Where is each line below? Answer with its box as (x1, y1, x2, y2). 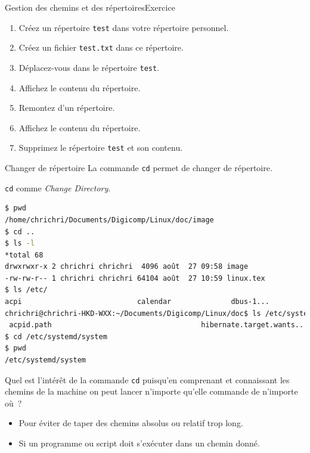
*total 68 (5, 250, 44, 259)
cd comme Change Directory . (5, 181, 111, 194)
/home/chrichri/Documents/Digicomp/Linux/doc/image (5, 215, 214, 224)
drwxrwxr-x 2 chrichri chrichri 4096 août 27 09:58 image (5, 262, 249, 271)
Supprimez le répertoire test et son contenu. (18, 141, 183, 154)
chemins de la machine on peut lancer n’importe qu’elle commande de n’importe (5, 385, 298, 398)
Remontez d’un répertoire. (18, 101, 115, 114)
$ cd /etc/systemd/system (5, 332, 107, 341)
